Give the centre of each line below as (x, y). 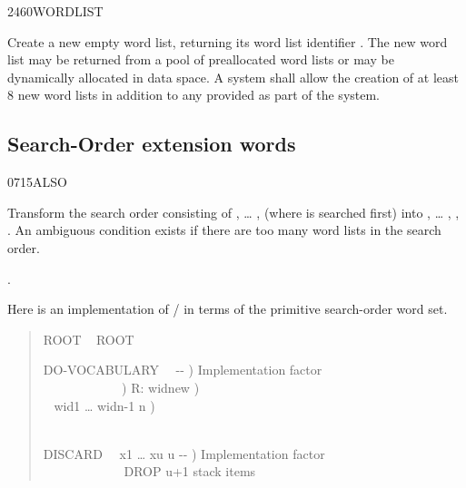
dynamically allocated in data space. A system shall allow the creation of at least (233, 77)
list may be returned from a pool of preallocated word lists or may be (201, 59)
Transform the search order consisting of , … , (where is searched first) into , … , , (233, 212)
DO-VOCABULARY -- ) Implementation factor (183, 370)
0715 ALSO (37, 182)
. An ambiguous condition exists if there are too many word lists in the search (224, 230)
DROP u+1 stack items (190, 471)
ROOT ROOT (89, 339)
